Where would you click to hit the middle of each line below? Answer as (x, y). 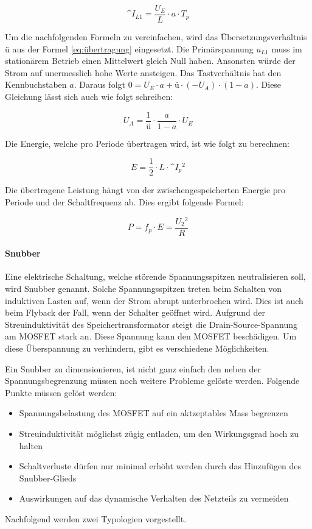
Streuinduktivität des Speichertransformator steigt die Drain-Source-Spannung (151, 324)
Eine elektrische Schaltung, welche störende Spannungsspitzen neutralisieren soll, (155, 276)
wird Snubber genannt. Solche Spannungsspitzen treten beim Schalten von (143, 289)
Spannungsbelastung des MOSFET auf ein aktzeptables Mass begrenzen (154, 413)
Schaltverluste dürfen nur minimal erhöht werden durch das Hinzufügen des (160, 466)
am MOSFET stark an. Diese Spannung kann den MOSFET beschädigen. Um (151, 336)
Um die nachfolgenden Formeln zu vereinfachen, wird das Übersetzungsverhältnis (156, 37)
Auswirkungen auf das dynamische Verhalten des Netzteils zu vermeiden (154, 498)
